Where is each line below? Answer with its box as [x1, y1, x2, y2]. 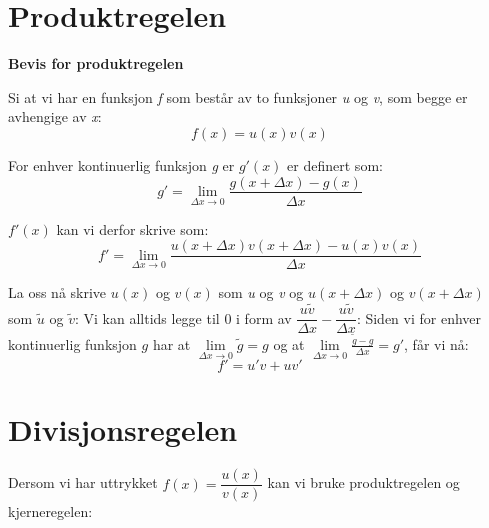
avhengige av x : [8, 106, 102, 127]
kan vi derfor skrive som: [56, 218, 209, 239]
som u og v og [218, 282, 304, 303]
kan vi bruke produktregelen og [267, 472, 460, 493]
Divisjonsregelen [8, 409, 238, 450]
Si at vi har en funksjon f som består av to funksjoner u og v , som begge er [8, 86, 468, 107]
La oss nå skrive [8, 282, 107, 303]
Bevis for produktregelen [8, 53, 184, 74]
